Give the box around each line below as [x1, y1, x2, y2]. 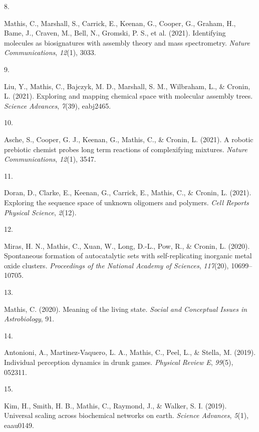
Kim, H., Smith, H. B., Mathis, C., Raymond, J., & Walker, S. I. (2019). [4, 400, 227, 410]
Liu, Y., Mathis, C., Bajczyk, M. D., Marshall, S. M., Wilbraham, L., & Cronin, [4, 81, 250, 91]
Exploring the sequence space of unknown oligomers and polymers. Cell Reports [4, 197, 249, 207]
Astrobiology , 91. [4, 313, 55, 324]
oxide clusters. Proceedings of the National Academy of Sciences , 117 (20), [4, 260, 229, 270]
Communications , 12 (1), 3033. [4, 47, 96, 58]
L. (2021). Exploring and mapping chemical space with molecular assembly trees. [4, 91, 253, 101]
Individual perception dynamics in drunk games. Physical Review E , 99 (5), [4, 357, 233, 367]
